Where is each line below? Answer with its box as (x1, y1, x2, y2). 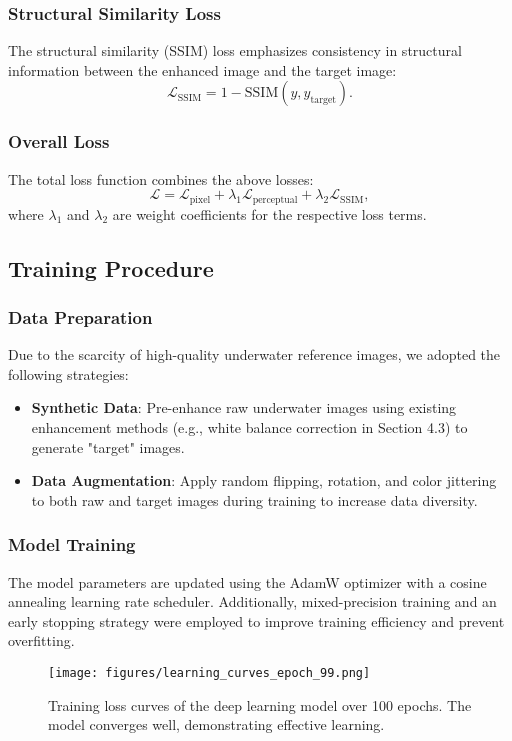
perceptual (252, 194, 298, 205)
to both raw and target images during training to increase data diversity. (31, 489, 478, 510)
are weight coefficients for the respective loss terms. (112, 203, 427, 224)
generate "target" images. (31, 436, 185, 457)
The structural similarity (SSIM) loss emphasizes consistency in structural (8, 40, 462, 61)
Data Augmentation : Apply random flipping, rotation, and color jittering (31, 470, 497, 491)
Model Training (8, 532, 136, 557)
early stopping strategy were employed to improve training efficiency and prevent (8, 610, 505, 631)
